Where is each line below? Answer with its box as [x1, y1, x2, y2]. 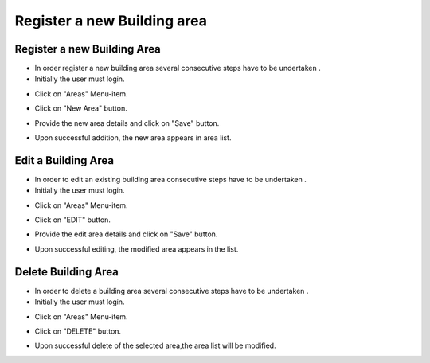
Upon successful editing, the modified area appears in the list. [34, 244, 239, 254]
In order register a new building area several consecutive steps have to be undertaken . [34, 64, 322, 73]
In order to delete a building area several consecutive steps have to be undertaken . [34, 286, 309, 295]
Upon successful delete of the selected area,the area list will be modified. [34, 341, 276, 350]
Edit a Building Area [14, 154, 115, 167]
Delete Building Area [14, 265, 119, 279]
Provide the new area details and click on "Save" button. [34, 118, 220, 127]
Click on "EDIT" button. [34, 215, 111, 224]
